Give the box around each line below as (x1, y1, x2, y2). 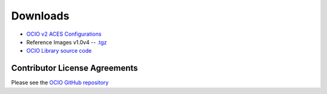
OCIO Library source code (26, 47, 92, 55)
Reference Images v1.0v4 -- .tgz (26, 38, 107, 45)
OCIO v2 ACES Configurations (26, 30, 102, 38)
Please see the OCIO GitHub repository (11, 79, 109, 86)
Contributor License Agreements (11, 63, 139, 73)
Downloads (11, 9, 70, 22)
